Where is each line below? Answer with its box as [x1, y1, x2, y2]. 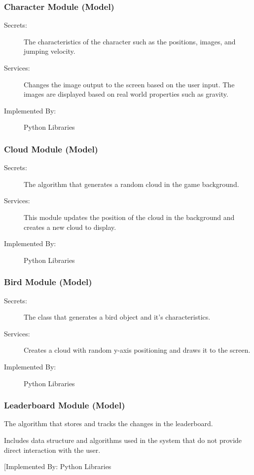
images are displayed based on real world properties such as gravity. [24, 89, 228, 99]
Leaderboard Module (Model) [4, 399, 125, 411]
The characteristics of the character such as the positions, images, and [24, 36, 236, 46]
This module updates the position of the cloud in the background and [24, 212, 235, 222]
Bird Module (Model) [4, 276, 92, 288]
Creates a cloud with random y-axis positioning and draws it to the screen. [24, 345, 251, 355]
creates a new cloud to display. [24, 221, 116, 232]
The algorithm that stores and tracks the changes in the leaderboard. [4, 418, 213, 429]
